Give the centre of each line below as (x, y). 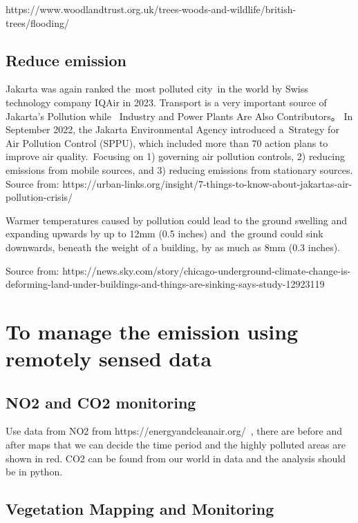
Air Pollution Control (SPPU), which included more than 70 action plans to (167, 142)
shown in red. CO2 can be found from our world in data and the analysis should (176, 458)
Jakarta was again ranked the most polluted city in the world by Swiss (157, 89)
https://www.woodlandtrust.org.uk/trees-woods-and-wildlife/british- (151, 9)
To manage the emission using (152, 331)
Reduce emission (66, 60)
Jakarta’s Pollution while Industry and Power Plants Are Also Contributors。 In (179, 116)
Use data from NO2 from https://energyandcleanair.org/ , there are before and (174, 431)
